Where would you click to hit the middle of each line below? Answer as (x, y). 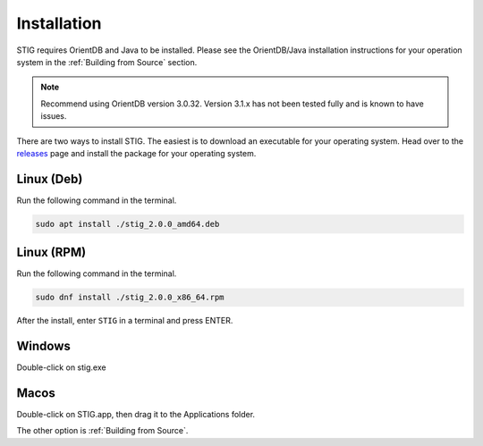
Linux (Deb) (50, 179)
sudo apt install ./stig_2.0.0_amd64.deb (127, 224)
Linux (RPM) (51, 252)
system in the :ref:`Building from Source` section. (107, 62)
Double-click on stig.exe (61, 367)
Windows (43, 346)
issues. (54, 116)
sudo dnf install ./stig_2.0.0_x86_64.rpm (130, 298)
